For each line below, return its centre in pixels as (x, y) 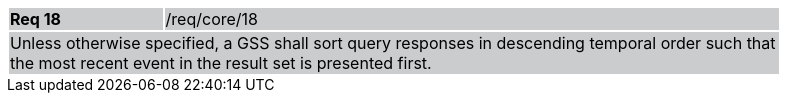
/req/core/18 (211, 19)
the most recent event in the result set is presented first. (221, 63)
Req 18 (36, 19)
